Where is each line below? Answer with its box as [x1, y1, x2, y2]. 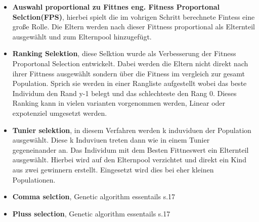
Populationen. [12, 174, 56, 185]
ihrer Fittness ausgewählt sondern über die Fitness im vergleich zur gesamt [12, 68, 245, 78]
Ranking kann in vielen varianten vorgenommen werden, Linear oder [12, 98, 226, 108]
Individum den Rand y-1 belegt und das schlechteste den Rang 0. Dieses [12, 87, 237, 98]
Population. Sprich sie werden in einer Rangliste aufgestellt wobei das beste [12, 78, 247, 88]
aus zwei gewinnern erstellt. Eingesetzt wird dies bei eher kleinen [12, 164, 214, 174]
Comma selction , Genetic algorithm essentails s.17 [12, 191, 176, 202]
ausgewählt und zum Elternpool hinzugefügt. [12, 31, 152, 41]
